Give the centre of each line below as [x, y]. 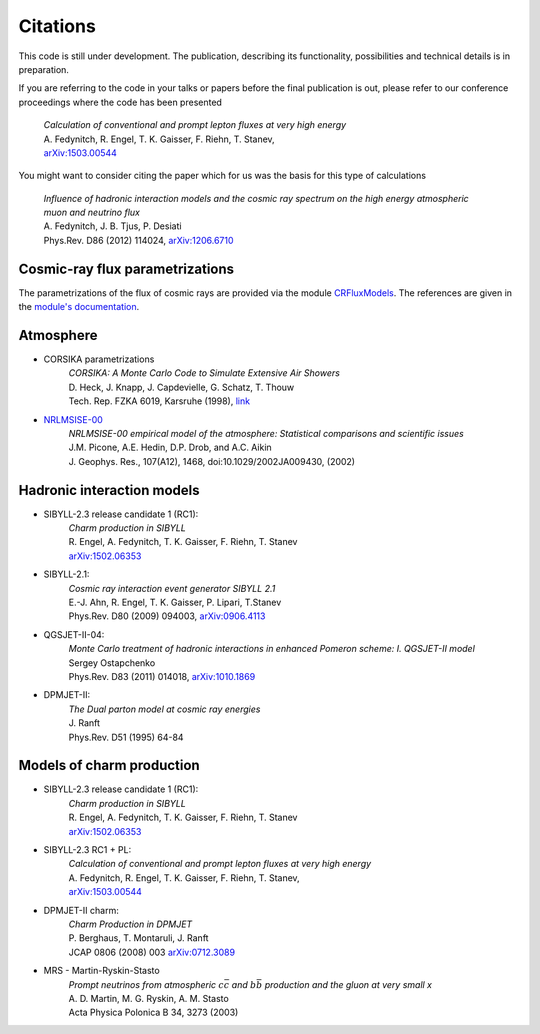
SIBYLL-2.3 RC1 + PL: [87, 850]
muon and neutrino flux [91, 212]
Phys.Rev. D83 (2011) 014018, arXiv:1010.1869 [162, 676]
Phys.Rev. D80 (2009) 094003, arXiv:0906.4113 [167, 616]
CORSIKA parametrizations [99, 359]
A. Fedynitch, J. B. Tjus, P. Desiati [112, 226]
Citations [57, 26]
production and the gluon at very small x [348, 984]
